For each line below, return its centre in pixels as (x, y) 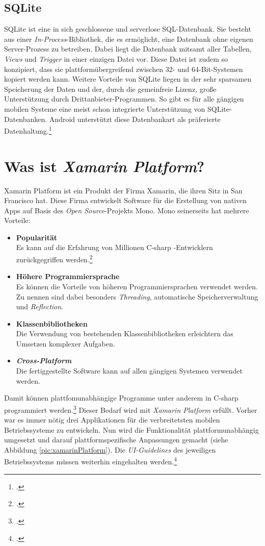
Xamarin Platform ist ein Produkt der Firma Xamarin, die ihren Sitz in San (123, 190)
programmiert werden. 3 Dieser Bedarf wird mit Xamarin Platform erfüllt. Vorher (131, 409)
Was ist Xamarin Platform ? (104, 166)
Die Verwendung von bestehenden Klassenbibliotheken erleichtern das (125, 333)
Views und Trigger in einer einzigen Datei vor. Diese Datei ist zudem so (116, 58)
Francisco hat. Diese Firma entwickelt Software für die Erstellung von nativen (126, 200)
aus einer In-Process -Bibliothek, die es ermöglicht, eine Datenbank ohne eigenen (129, 39)
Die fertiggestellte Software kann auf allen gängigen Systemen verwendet (129, 371)
